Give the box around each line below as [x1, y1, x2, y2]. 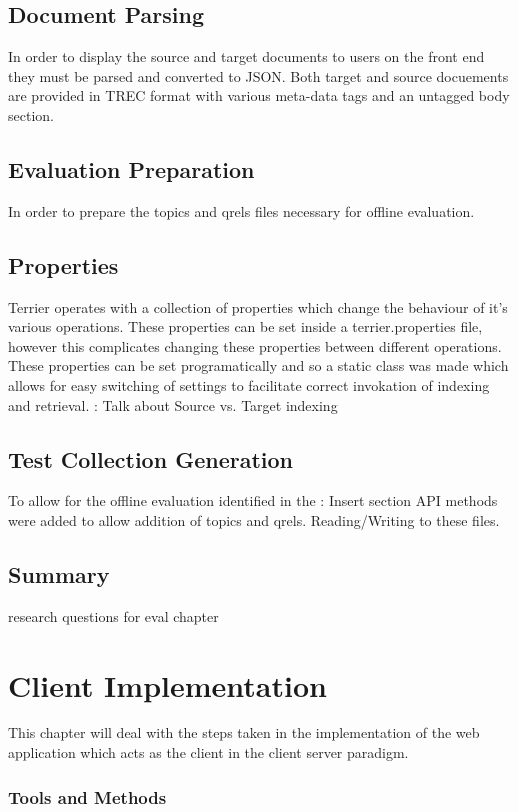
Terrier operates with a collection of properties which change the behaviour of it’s [8, 296, 508, 317]
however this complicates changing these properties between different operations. [8, 335, 502, 356]
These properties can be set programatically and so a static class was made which [8, 355, 509, 376]
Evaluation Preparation [8, 153, 255, 184]
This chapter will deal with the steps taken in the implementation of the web [8, 722, 480, 743]
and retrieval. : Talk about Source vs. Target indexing [8, 394, 338, 415]
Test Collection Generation [8, 443, 293, 474]
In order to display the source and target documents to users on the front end [8, 46, 485, 67]
